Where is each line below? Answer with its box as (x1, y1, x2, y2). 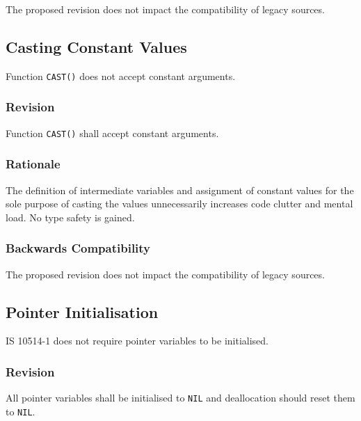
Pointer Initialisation (6, 301, 159, 322)
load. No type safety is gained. (6, 209, 135, 224)
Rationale (6, 155, 61, 173)
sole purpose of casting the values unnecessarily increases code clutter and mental (6, 196, 353, 211)
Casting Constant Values (6, 35, 187, 57)
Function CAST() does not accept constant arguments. (6, 68, 236, 83)
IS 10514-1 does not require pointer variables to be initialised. (6, 333, 269, 348)
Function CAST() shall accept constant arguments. (6, 125, 219, 140)
